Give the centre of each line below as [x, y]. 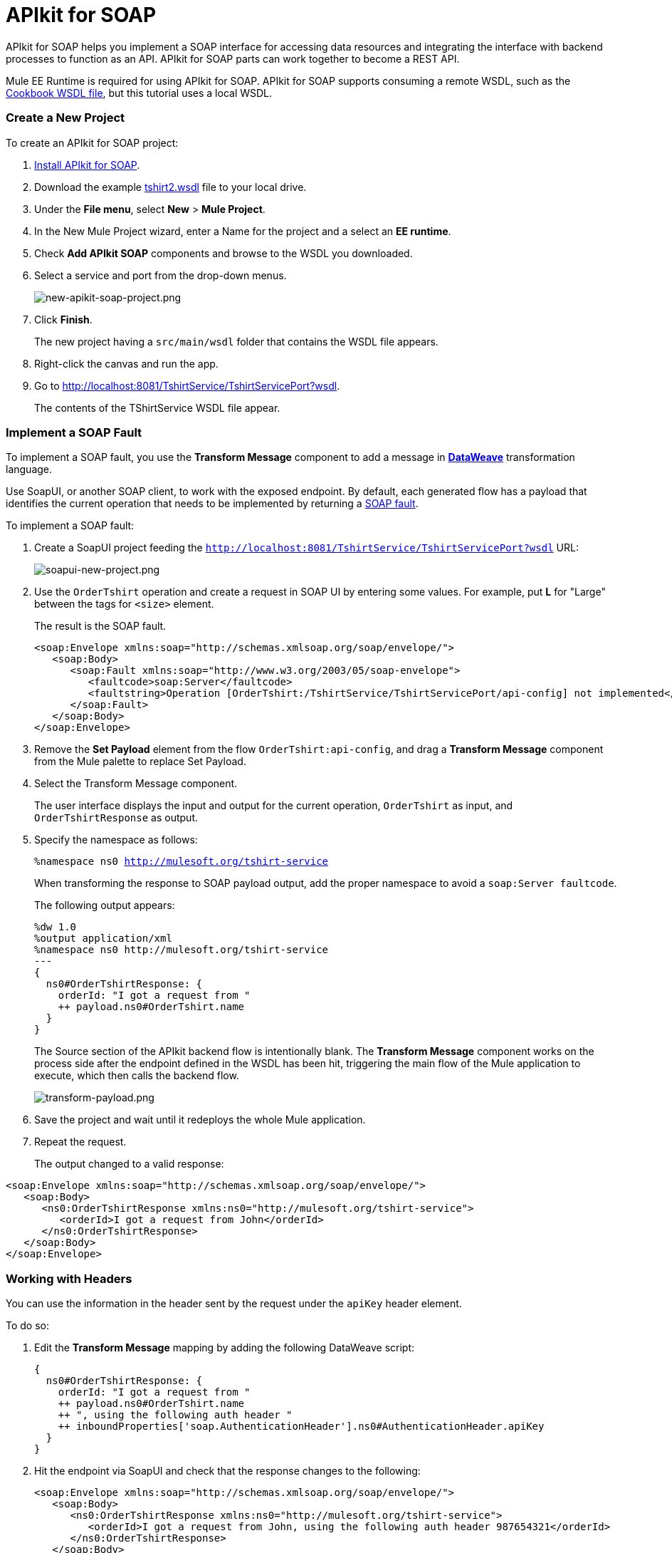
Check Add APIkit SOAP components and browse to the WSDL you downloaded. [224, 253]
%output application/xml [103, 939]
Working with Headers [69, 1278]
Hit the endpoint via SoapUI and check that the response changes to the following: [227, 1471]
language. [29, 469]
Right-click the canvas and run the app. [126, 363]
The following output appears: [105, 905]
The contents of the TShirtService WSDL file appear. [157, 407]
